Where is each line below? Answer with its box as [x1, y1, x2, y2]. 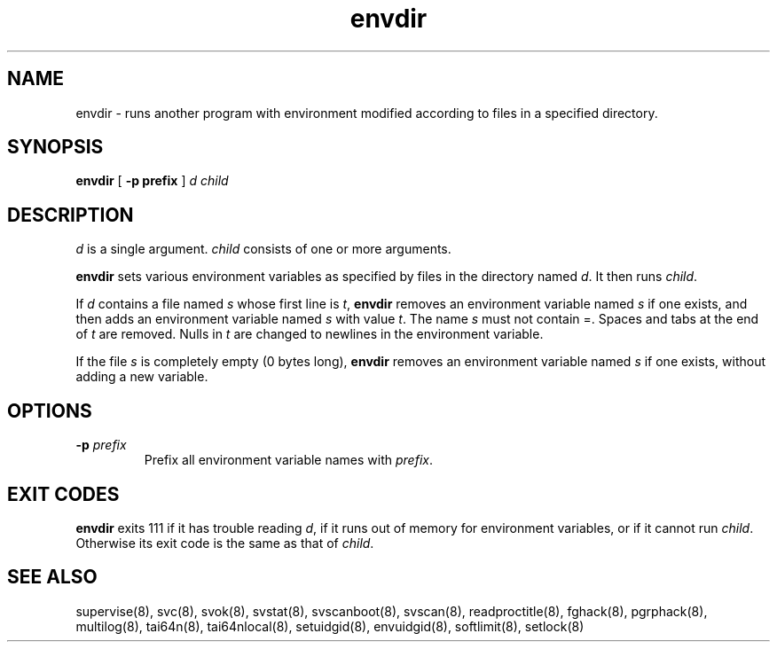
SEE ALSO [7, 566, 98, 589]
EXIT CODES [7, 482, 120, 505]
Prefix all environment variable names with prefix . [144, 452, 433, 468]
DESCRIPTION [7, 203, 134, 226]
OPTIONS [7, 399, 92, 422]
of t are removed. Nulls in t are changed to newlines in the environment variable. [75, 326, 544, 342]
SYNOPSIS [7, 136, 104, 159]
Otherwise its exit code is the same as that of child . [75, 535, 374, 551]
